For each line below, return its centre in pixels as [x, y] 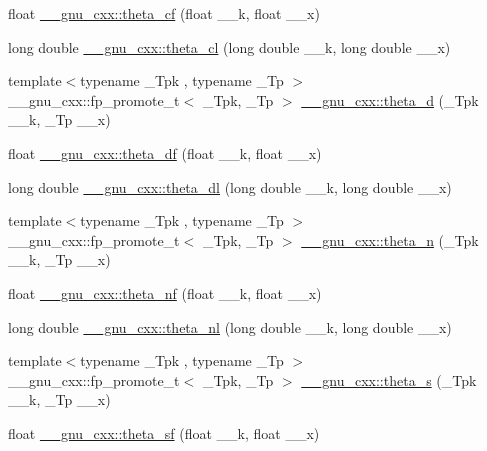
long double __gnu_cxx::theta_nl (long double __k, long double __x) [230, 326]
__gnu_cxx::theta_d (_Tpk [390, 99]
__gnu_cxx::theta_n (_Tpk [390, 239]
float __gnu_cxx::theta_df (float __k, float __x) [165, 152]
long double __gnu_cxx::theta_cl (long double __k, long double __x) [229, 46]
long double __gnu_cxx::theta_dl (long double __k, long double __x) [230, 186]
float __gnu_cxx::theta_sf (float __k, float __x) [164, 432]
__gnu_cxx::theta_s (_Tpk [389, 379]
